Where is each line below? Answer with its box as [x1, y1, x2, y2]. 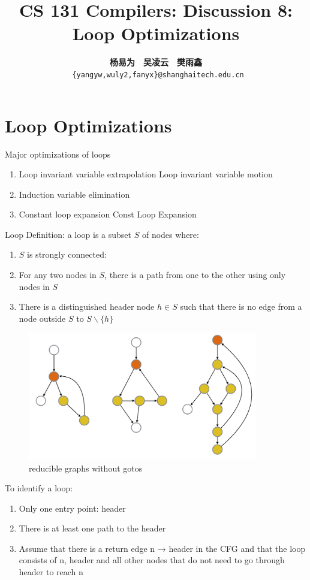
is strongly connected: [27, 248, 107, 261]
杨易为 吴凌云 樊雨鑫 [110, 56, 202, 68]
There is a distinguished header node [19, 300, 155, 313]
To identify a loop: [5, 482, 73, 494]
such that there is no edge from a [180, 300, 302, 313]
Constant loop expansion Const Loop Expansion [19, 208, 197, 220]
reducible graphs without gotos [29, 461, 143, 474]
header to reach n [19, 566, 83, 578]
